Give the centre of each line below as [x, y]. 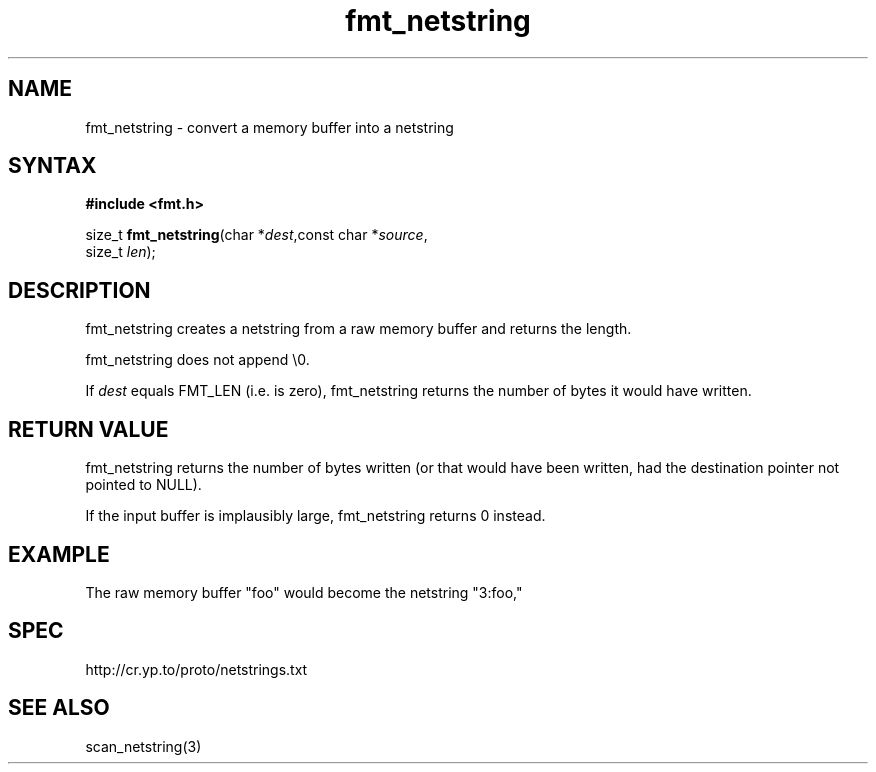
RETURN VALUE [88, 429]
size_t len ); [120, 252]
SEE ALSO [59, 708]
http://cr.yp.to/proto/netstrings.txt [196, 669]
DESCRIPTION [79, 290]
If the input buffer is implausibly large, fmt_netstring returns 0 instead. [315, 516]
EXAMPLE [59, 554]
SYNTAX [52, 166]
